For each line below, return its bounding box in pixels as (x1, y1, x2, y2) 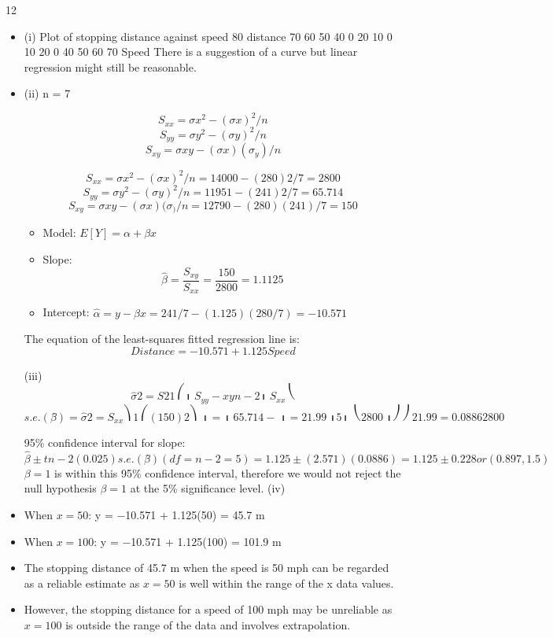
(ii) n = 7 (24, 85, 71, 101)
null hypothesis (24, 480, 97, 496)
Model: (42, 224, 76, 241)
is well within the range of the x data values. (179, 574, 394, 591)
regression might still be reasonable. (24, 58, 197, 75)
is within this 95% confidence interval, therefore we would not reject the (54, 464, 401, 481)
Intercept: (42, 304, 90, 320)
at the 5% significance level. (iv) (130, 480, 286, 496)
